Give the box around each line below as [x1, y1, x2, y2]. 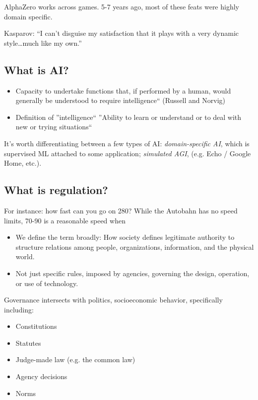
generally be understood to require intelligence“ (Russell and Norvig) [15, 95, 225, 105]
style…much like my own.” [4, 37, 82, 48]
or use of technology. [15, 278, 78, 288]
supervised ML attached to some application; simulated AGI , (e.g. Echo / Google [4, 148, 251, 158]
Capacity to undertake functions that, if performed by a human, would [15, 85, 231, 96]
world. [15, 251, 35, 262]
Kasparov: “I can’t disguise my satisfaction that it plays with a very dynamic [4, 28, 239, 38]
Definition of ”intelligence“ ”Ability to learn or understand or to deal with [15, 111, 242, 122]
